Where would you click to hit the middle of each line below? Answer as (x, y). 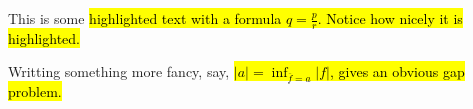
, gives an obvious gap (397, 71)
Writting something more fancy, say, (119, 71)
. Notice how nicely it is (390, 18)
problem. (35, 91)
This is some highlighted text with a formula (145, 18)
